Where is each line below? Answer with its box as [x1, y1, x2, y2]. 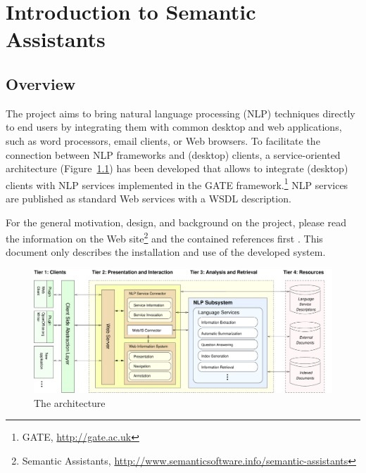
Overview [6, 72, 76, 94]
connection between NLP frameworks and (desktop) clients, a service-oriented [6, 147, 341, 162]
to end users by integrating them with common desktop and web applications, [6, 119, 342, 134]
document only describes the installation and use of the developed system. [6, 245, 326, 259]
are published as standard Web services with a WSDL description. [6, 190, 291, 205]
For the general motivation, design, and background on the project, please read [6, 214, 346, 229]
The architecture [34, 395, 106, 410]
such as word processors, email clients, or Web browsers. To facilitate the [6, 133, 320, 148]
